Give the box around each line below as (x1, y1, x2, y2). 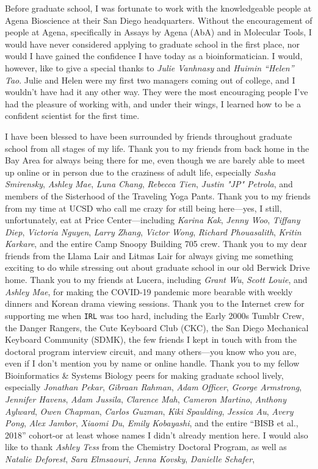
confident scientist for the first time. (5, 109, 140, 122)
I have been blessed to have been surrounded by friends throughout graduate (5, 129, 292, 142)
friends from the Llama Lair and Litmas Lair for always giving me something (5, 249, 294, 262)
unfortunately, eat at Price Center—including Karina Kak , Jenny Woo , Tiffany (5, 213, 300, 226)
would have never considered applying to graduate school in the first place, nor (5, 37, 300, 50)
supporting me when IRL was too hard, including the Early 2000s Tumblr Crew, (5, 309, 305, 321)
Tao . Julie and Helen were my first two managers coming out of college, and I (5, 73, 295, 86)
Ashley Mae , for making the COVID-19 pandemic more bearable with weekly (5, 285, 293, 298)
